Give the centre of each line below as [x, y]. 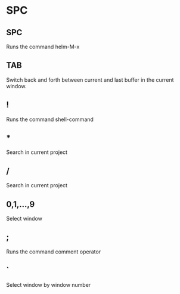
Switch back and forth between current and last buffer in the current [90, 80]
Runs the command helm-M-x [43, 47]
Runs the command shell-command [50, 119]
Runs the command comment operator [54, 252]
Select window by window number [49, 284]
